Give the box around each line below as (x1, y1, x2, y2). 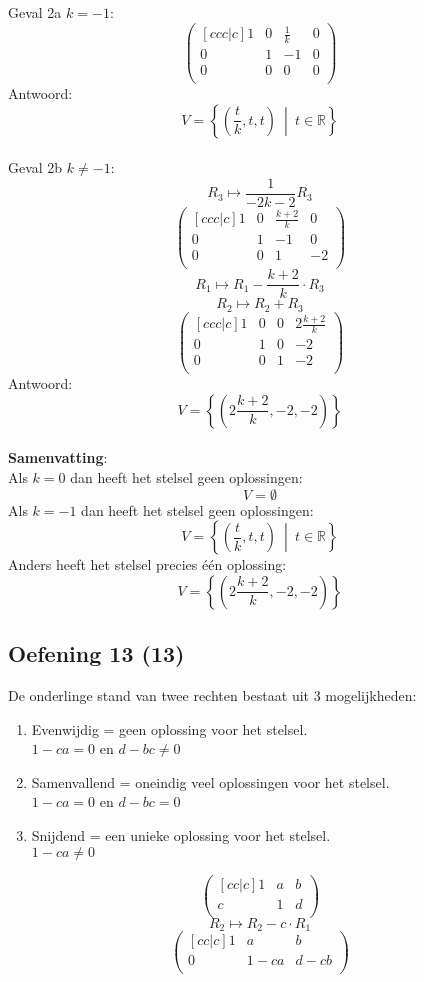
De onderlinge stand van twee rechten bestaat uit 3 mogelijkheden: (8, 684, 417, 705)
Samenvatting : (8, 447, 108, 468)
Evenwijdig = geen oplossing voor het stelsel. (31, 718, 308, 739)
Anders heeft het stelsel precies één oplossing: (8, 554, 287, 575)
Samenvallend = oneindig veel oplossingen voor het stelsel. (31, 771, 390, 792)
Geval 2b (8, 157, 63, 178)
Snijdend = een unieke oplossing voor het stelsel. (31, 824, 331, 845)
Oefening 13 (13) (8, 638, 185, 669)
